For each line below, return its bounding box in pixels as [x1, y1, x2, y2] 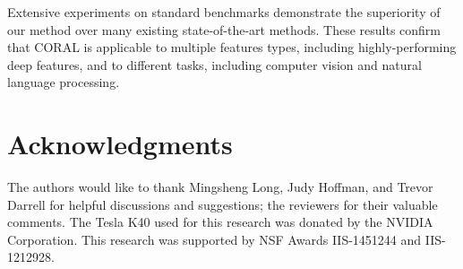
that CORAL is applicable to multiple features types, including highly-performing [7, 38, 457, 56]
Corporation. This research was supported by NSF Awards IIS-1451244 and [7, 230, 422, 248]
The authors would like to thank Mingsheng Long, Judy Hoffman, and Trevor [7, 178, 433, 196]
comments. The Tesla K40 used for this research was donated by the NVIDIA [7, 213, 433, 231]
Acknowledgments [7, 126, 233, 162]
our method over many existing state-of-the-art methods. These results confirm [7, 20, 442, 39]
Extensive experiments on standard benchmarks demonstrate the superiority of [7, 3, 441, 21]
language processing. [7, 73, 120, 91]
